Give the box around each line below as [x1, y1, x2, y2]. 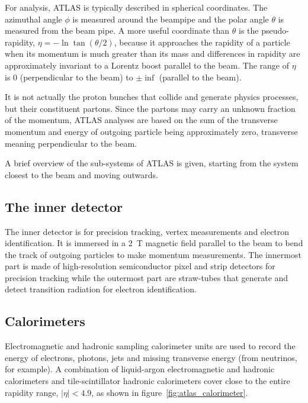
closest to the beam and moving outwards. [5, 168, 158, 180]
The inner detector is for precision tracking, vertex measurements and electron [5, 225, 290, 237]
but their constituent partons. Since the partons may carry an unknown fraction [5, 102, 296, 114]
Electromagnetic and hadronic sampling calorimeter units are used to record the [5, 340, 296, 352]
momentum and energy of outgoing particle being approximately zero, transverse [5, 125, 298, 137]
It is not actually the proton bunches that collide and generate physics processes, [5, 91, 299, 103]
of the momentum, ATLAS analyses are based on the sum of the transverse [5, 114, 278, 126]
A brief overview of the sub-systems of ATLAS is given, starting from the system [5, 157, 299, 169]
